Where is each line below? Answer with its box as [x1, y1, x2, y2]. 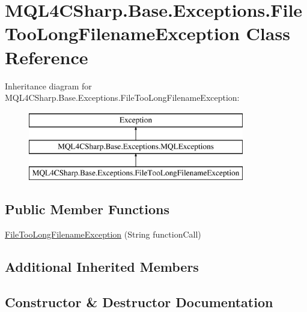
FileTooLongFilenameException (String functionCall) [5, 227, 201, 240]
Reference [5, 44, 88, 69]
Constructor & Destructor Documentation [5, 292, 273, 311]
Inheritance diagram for [5, 79, 92, 92]
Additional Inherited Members [5, 257, 199, 275]
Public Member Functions [5, 200, 169, 218]
